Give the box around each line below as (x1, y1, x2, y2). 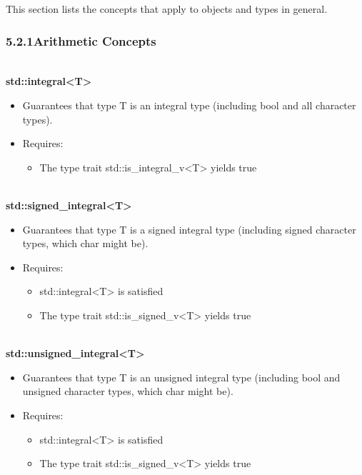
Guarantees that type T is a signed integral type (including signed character (22, 221, 356, 236)
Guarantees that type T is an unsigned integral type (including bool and (22, 369, 341, 384)
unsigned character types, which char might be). (22, 384, 233, 399)
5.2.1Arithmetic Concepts (6, 31, 156, 49)
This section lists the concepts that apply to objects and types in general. (6, 1, 328, 16)
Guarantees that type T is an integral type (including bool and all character (22, 98, 356, 112)
